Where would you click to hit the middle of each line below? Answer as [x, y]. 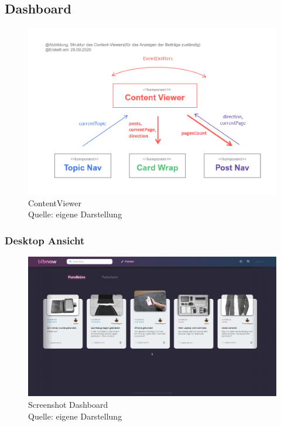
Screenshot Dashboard [68, 404]
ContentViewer [55, 202]
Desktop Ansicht [45, 240]
